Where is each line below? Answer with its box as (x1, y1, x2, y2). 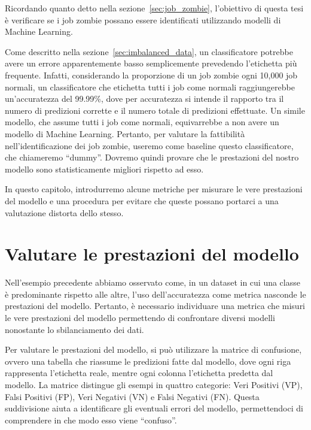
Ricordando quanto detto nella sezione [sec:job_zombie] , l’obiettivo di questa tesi (5, 2, 304, 14)
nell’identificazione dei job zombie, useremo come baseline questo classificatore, (5, 139, 294, 152)
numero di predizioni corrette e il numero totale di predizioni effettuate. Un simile (5, 104, 305, 116)
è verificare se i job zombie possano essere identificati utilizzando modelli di (5, 13, 281, 26)
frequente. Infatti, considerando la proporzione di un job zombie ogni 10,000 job (5, 68, 298, 81)
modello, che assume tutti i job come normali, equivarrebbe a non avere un (5, 116, 279, 128)
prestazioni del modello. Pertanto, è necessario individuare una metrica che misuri (5, 299, 306, 312)
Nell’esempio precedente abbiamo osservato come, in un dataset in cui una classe (5, 276, 300, 289)
